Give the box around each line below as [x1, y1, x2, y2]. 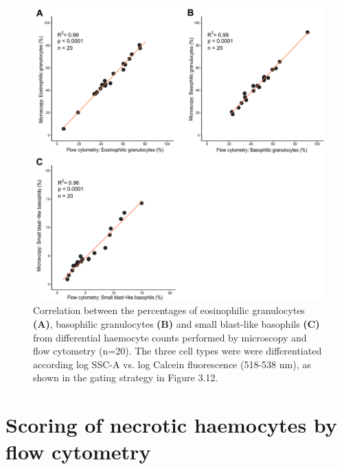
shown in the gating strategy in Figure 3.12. [33, 370, 218, 385]
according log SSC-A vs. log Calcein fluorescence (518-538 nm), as [33, 357, 311, 371]
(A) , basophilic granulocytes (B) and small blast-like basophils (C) [33, 316, 320, 330]
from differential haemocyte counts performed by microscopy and [33, 330, 307, 344]
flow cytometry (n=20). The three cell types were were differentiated [33, 344, 322, 358]
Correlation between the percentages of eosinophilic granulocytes [33, 303, 305, 317]
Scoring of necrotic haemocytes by [5, 411, 337, 439]
